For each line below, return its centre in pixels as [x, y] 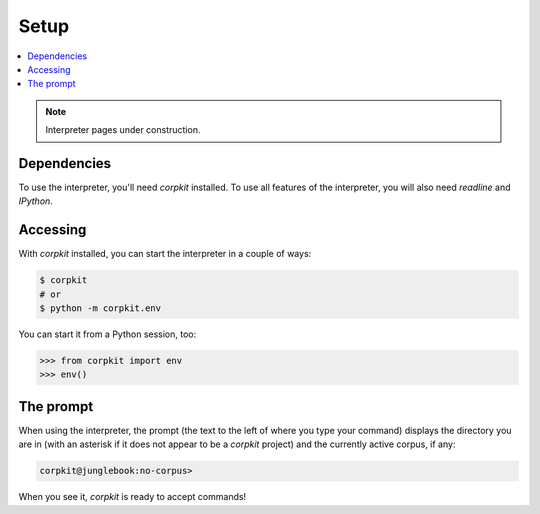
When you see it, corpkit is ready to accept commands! [132, 497]
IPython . [36, 201]
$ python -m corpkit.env [100, 308]
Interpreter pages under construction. [123, 130]
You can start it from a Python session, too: [107, 334]
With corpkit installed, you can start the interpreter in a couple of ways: [165, 254]
